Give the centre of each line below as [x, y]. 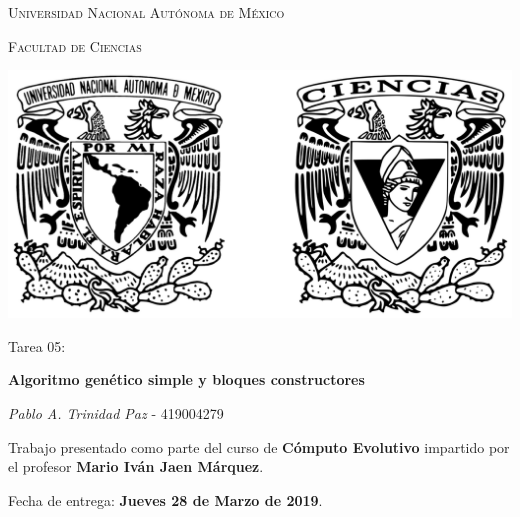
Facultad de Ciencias [75, 45]
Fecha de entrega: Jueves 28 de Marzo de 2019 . [165, 499]
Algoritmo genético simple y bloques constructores [186, 379]
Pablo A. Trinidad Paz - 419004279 [116, 413]
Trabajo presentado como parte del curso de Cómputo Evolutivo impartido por [259, 446]
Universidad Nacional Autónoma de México [146, 12]
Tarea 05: [37, 345]
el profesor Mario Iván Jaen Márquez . [136, 466]
